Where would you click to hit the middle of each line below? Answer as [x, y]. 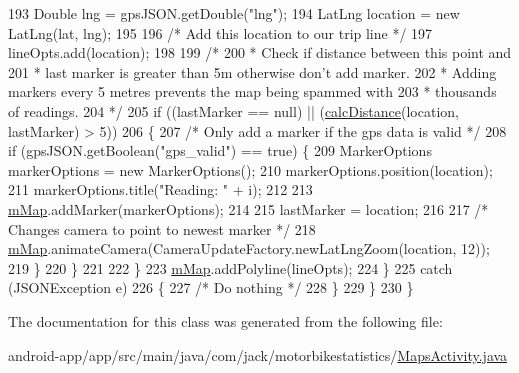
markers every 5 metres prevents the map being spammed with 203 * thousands [252, 91]
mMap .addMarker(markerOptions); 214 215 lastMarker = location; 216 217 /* [248, 208]
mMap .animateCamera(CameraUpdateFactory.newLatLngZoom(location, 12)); [249, 248]
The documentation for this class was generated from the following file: [225, 320]
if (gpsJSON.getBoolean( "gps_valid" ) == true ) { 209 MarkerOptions [220, 150]
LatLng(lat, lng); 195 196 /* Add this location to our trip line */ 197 [220, 32]
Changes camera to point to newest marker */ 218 [162, 228]
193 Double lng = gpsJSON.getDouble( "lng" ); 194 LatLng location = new [234, 13]
